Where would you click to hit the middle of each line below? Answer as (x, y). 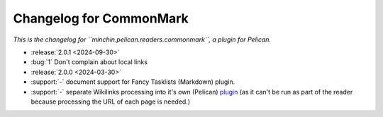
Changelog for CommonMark (101, 18)
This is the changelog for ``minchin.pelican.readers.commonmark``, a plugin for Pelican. (142, 39)
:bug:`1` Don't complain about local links (89, 62)
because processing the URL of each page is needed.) (111, 101)
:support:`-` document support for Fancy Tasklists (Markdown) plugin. (133, 82)
